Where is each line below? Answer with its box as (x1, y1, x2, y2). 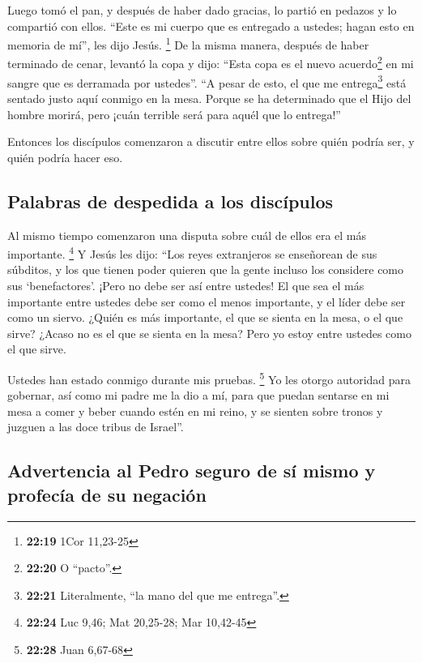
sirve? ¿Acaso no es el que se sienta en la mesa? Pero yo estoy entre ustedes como (7, 324, 411, 341)
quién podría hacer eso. (7, 148, 123, 165)
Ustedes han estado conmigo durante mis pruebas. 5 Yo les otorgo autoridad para (7, 368, 411, 387)
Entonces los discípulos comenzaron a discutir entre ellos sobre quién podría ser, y (7, 133, 415, 150)
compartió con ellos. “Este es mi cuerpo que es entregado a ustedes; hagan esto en (7, 17, 415, 34)
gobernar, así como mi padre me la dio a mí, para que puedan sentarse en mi (7, 387, 390, 404)
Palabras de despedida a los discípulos (7, 188, 334, 213)
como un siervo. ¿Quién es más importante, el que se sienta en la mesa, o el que (7, 309, 403, 326)
